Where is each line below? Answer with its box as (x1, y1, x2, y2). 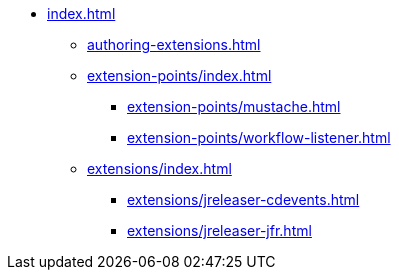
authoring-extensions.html (87, 36, 261, 53)
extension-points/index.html (87, 67, 272, 84)
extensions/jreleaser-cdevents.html (127, 191, 360, 208)
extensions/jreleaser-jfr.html (127, 222, 312, 239)
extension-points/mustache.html (127, 98, 341, 115)
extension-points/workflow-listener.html (127, 129, 391, 146)
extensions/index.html (87, 160, 232, 177)
